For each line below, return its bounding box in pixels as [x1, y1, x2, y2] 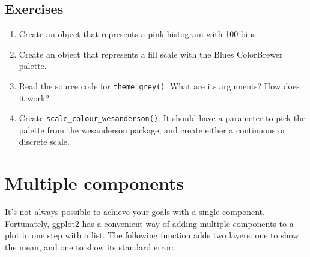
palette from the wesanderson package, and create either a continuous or [19, 123, 286, 136]
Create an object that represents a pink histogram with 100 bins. [19, 28, 258, 40]
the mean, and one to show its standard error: [5, 240, 174, 253]
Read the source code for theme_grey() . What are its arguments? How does [19, 79, 300, 92]
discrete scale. [19, 135, 70, 148]
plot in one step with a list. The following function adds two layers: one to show [5, 229, 299, 241]
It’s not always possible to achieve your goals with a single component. [5, 205, 265, 218]
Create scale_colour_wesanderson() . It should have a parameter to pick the [19, 112, 306, 124]
